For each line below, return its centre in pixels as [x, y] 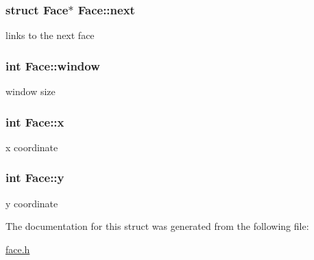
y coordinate [32, 203]
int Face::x [35, 121]
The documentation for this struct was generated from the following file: [157, 226]
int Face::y [35, 178]
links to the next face [50, 35]
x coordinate [32, 147]
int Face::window [53, 65]
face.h [18, 249]
